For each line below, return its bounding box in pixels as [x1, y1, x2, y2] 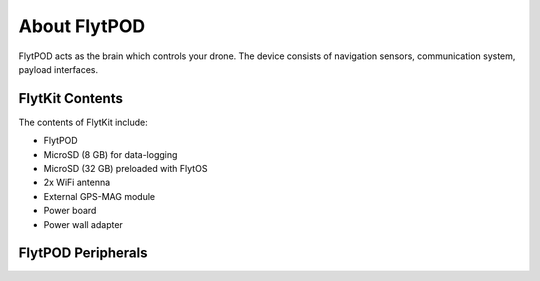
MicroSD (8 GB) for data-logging [43, 148, 178, 160]
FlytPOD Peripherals [18, 245, 148, 262]
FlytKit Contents [18, 90, 124, 107]
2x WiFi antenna [43, 176, 111, 189]
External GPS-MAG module [43, 190, 155, 202]
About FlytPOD [18, 15, 145, 37]
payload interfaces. [18, 63, 99, 75]
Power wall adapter [43, 218, 124, 230]
